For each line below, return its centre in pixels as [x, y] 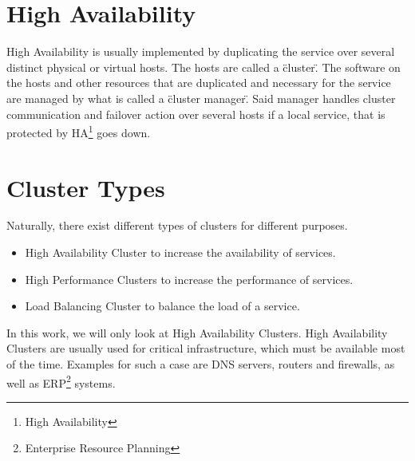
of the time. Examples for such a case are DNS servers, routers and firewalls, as [201, 364]
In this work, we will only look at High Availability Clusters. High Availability [197, 332]
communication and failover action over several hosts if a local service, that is [196, 114]
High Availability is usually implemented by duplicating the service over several [201, 51]
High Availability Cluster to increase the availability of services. [180, 252]
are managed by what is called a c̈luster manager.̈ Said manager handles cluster [201, 98]
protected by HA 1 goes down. [79, 131]
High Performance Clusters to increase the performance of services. [189, 279]
